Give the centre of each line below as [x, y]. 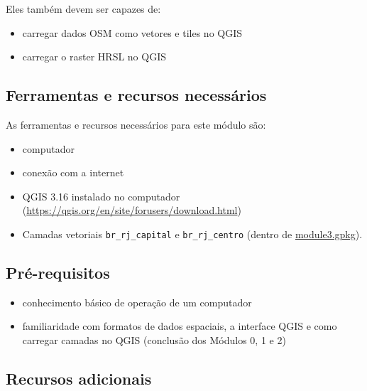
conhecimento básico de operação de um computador [137, 302]
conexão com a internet [73, 172]
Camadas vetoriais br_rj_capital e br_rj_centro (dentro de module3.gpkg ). [192, 234]
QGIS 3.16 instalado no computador [101, 196]
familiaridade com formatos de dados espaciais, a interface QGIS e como [180, 326]
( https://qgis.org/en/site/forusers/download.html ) [132, 210]
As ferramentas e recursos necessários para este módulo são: [136, 124]
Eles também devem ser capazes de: [83, 9]
